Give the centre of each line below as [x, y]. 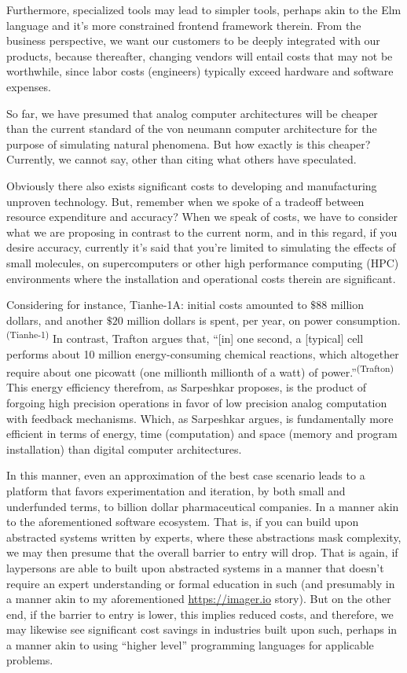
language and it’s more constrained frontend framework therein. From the [184, 25]
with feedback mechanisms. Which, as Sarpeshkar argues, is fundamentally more [200, 418]
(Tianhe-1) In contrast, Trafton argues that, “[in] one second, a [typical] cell [185, 337]
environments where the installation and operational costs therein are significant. [201, 278]
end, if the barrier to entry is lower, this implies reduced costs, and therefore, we [200, 614]
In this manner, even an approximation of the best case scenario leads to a [186, 475]
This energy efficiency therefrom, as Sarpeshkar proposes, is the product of [187, 387]
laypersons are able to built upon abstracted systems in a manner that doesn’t [195, 567]
